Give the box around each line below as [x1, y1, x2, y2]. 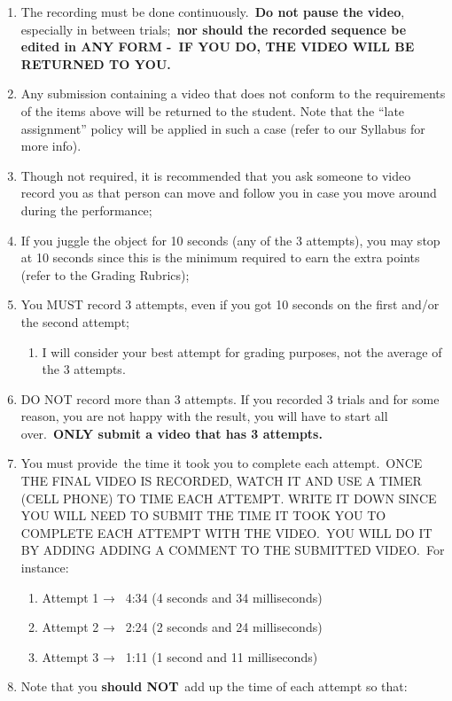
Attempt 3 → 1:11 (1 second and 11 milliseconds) [42, 647, 318, 666]
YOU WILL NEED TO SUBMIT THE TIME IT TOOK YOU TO [20, 506, 386, 525]
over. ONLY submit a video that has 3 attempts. [20, 424, 323, 442]
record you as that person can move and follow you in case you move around [20, 183, 437, 202]
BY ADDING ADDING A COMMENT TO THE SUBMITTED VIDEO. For [20, 541, 445, 559]
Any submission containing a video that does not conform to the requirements [20, 84, 446, 103]
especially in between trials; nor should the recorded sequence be [20, 19, 407, 38]
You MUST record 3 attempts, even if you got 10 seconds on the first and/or [20, 295, 440, 314]
